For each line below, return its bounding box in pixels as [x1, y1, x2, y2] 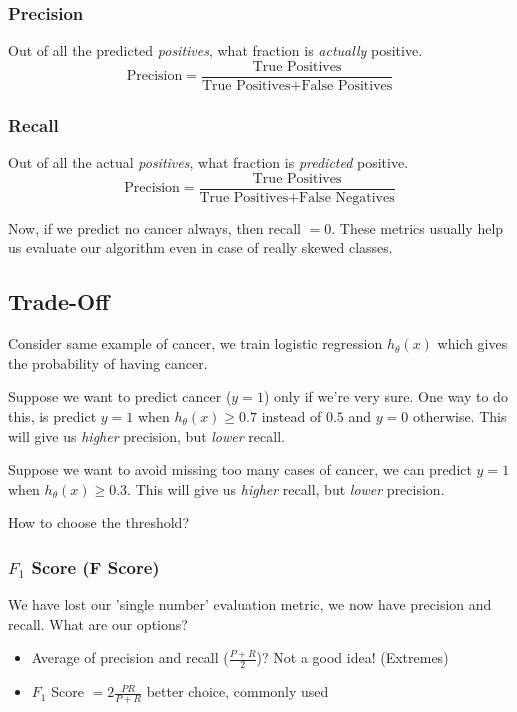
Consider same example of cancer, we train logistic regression [8, 333, 383, 354]
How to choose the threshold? [8, 512, 190, 533]
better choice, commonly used [146, 681, 329, 702]
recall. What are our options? [8, 613, 188, 634]
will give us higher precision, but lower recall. [8, 425, 285, 446]
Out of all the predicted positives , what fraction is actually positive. [8, 40, 423, 61]
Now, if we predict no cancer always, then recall [8, 217, 301, 238]
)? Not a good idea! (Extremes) [256, 647, 449, 668]
